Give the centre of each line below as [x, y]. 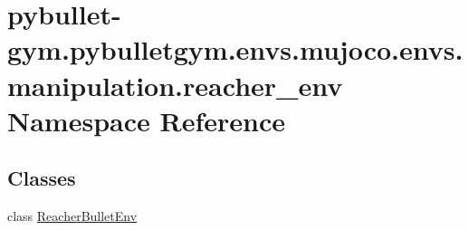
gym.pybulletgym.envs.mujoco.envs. [235, 49]
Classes [42, 178]
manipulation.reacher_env [175, 85]
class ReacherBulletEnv [72, 216]
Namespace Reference [146, 120]
